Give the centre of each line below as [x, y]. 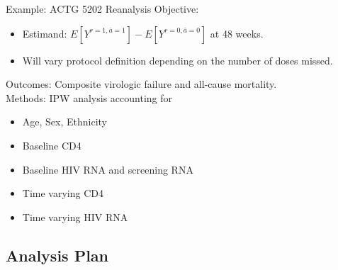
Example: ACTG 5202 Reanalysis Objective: [102, 9]
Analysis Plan [57, 255]
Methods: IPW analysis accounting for [89, 97]
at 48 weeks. [237, 33]
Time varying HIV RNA [75, 216]
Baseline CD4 [52, 145]
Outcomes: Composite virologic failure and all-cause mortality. [141, 84]
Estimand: [45, 33]
